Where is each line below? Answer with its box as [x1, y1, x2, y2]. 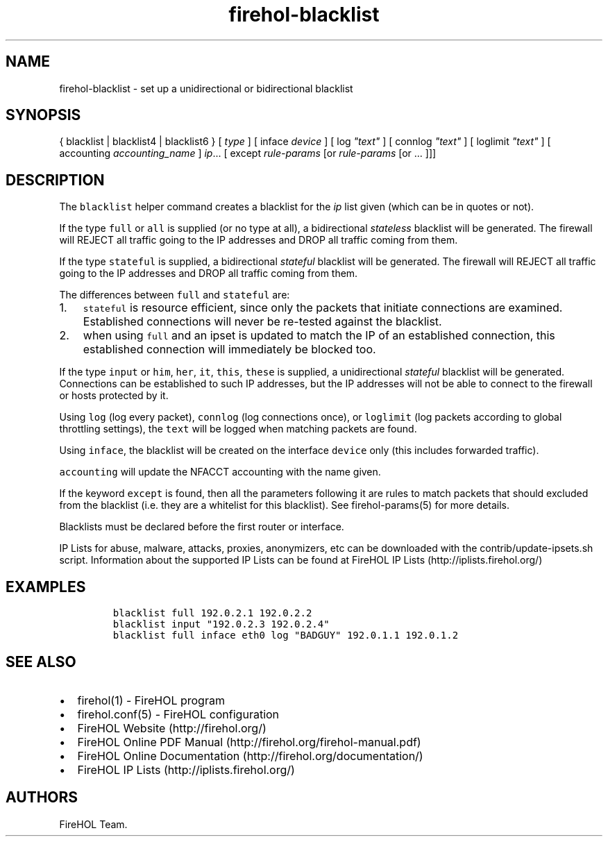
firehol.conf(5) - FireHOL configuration [77, 707, 280, 721]
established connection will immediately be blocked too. [83, 342, 376, 357]
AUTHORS [6, 789, 78, 807]
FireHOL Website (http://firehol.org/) [77, 721, 267, 735]
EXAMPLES [6, 578, 86, 596]
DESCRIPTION [6, 171, 105, 189]
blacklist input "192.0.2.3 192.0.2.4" [112, 618, 330, 630]
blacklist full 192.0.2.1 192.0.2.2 [112, 607, 312, 619]
